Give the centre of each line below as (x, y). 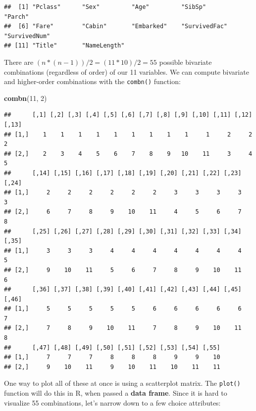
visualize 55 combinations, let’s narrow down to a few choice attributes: (112, 402)
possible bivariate (185, 62)
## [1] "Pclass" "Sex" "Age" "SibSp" (105, 7)
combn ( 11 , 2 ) (26, 98)
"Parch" (17, 17)
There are (19, 62)
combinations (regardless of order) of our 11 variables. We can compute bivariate (127, 71)
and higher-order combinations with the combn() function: (92, 81)
